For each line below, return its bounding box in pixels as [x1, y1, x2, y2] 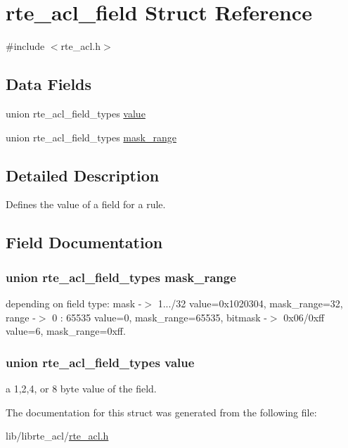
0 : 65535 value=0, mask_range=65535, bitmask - [52, 309, 267, 324]
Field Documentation [6, 231, 163, 253]
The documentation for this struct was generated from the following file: [6, 404, 317, 419]
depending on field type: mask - [6, 295, 142, 310]
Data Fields [6, 73, 92, 95]
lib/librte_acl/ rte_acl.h [6, 428, 109, 443]
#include [6, 39, 45, 53]
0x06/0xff [283, 309, 325, 324]
